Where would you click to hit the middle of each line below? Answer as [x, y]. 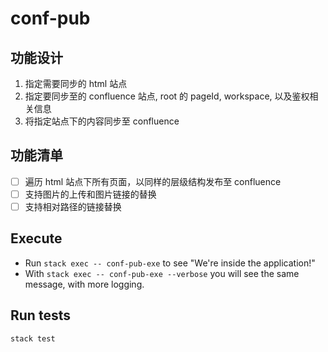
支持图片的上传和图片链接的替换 [90, 194]
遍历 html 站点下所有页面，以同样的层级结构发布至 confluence [153, 181]
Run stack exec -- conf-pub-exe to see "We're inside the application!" [170, 263]
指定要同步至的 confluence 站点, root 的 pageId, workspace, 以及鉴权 [167, 96]
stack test [33, 338]
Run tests [40, 315]
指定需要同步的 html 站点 [76, 83]
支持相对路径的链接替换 [73, 206]
